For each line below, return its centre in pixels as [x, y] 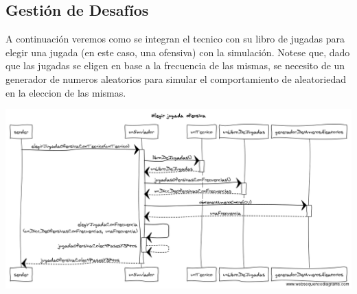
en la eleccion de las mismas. [66, 92]
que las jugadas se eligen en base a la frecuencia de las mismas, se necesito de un [175, 65]
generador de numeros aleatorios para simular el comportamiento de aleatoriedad [176, 78]
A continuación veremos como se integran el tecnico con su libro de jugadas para [175, 39]
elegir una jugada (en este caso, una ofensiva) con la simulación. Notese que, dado [178, 52]
